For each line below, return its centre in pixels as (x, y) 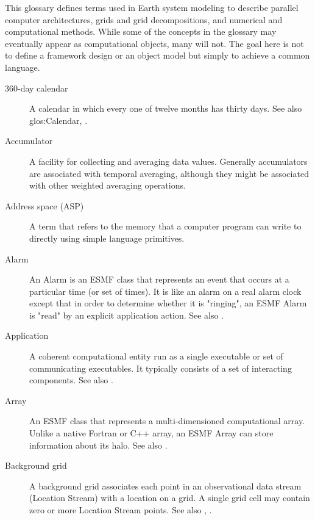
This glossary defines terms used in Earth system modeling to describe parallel (152, 7)
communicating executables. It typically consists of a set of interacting (161, 368)
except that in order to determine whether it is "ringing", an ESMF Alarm (168, 303)
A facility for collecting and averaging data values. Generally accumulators (168, 161)
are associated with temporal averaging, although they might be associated (169, 173)
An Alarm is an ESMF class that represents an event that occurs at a (159, 279)
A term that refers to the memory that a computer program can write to (165, 226)
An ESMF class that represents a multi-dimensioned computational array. (167, 421)
